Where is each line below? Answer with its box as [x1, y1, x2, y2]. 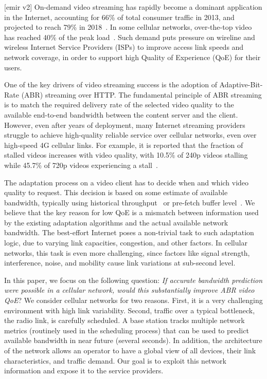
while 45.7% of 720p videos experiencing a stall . [4, 159, 158, 170]
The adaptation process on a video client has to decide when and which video [4, 177, 249, 187]
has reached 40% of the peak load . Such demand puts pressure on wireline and [4, 31, 255, 42]
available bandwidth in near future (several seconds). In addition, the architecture [4, 335, 262, 346]
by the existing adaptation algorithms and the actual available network [4, 217, 228, 228]
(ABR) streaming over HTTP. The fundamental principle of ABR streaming [21, 89, 262, 100]
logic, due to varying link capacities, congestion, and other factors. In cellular [4, 237, 247, 248]
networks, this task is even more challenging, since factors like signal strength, [4, 247, 250, 258]
